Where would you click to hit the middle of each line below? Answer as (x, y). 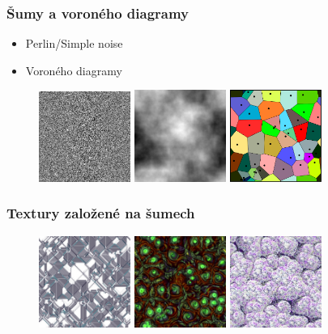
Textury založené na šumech (101, 213)
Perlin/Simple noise (74, 43)
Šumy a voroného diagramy (98, 13)
